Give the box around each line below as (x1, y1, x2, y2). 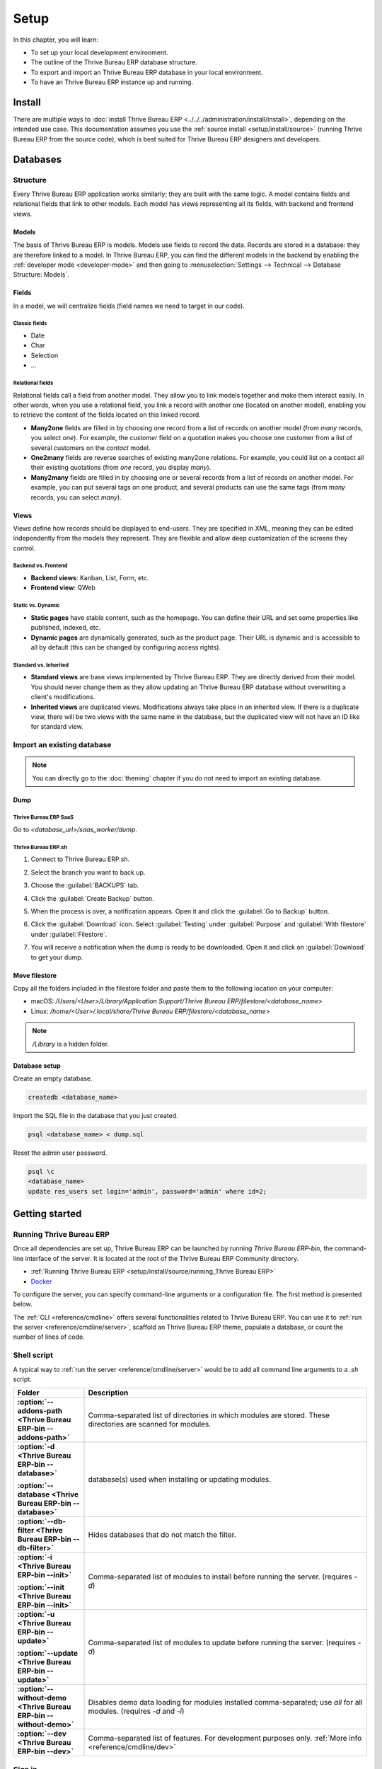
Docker (30, 1277, 52, 1286)
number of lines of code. (13, 1332, 85, 1341)
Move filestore (13, 971, 57, 979)
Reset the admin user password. (13, 1148, 108, 1157)
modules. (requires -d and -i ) (88, 1706, 185, 1716)
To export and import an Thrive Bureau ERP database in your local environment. (30, 68, 263, 76)
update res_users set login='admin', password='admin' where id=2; (28, 1187, 267, 1195)
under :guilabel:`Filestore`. (30, 930, 108, 938)
